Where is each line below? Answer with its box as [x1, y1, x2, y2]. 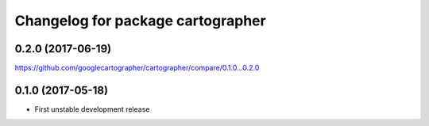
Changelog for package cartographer [14, 12, 266, 29]
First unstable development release [34, 104, 150, 114]
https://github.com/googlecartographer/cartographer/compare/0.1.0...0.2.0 [14, 63, 260, 73]
